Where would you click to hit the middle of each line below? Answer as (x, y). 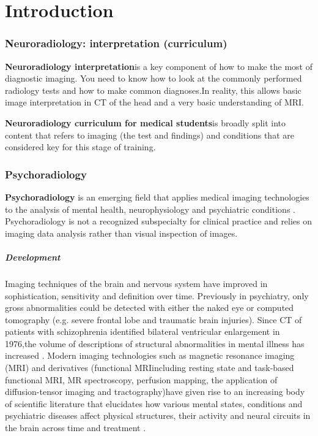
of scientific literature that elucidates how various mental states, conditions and (154, 403)
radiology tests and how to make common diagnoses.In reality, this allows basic (153, 90)
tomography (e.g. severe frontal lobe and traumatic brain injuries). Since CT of (153, 319)
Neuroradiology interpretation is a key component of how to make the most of (159, 66)
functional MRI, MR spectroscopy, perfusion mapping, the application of (141, 379)
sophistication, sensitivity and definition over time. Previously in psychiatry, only (157, 295)
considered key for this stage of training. (80, 147)
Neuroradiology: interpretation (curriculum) (116, 43)
